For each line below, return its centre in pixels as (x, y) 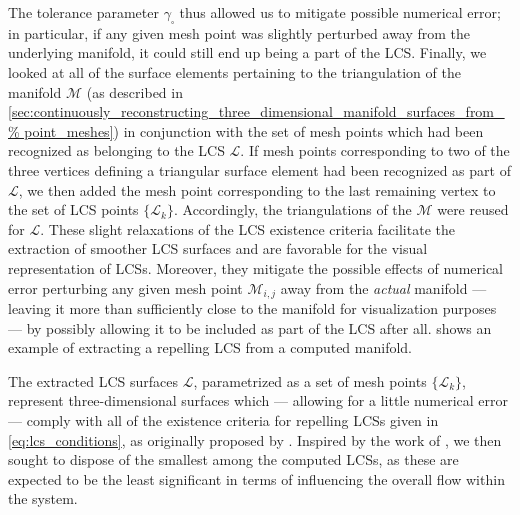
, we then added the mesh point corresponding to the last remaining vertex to (257, 189)
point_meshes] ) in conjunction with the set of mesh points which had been (254, 130)
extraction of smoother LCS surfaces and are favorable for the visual (218, 248)
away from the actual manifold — (383, 287)
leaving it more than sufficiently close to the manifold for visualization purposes (252, 307)
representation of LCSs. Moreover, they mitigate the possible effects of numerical (256, 267)
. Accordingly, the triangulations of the (292, 209)
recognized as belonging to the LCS (116, 150)
